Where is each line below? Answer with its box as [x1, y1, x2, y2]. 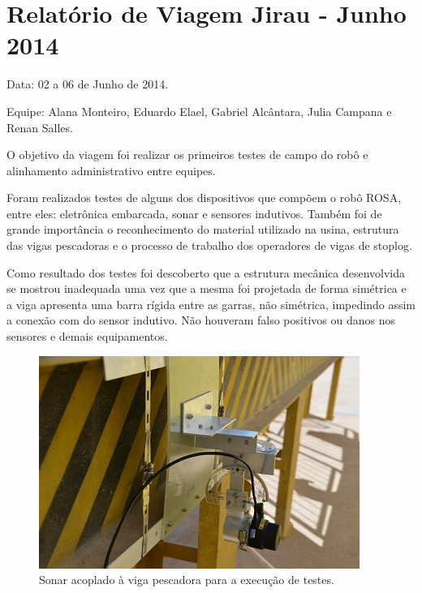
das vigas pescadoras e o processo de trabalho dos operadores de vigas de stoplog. [6, 237, 412, 254]
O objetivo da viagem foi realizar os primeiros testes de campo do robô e [6, 146, 368, 163]
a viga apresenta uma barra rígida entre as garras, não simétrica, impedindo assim [6, 295, 416, 312]
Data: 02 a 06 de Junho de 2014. [6, 75, 169, 92]
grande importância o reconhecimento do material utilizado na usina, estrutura [6, 221, 399, 238]
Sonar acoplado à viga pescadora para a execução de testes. [39, 571, 334, 588]
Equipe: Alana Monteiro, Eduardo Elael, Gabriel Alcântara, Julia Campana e [6, 102, 392, 119]
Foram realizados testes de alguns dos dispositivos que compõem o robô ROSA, [6, 189, 402, 206]
